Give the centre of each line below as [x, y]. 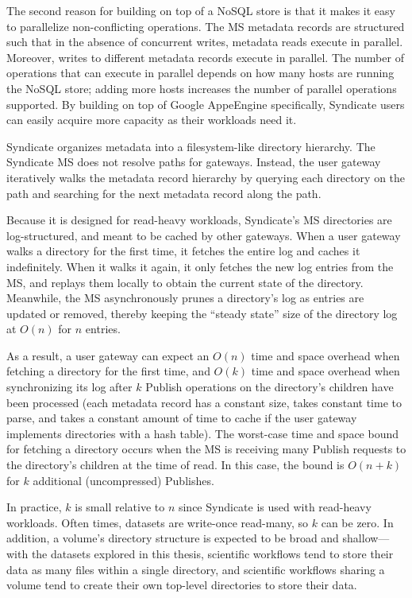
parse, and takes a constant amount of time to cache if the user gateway [182, 418]
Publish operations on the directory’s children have [270, 387]
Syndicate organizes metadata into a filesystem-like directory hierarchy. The [191, 146]
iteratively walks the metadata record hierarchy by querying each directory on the [206, 177]
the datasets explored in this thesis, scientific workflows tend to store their [212, 553]
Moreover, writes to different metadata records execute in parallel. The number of [205, 57]
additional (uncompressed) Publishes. [123, 480]
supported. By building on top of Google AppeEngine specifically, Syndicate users [206, 104]
